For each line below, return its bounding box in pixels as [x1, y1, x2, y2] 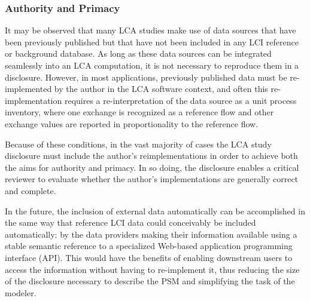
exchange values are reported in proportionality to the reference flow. [5, 117, 259, 130]
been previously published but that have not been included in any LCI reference [5, 35, 299, 48]
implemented [5, 82, 52, 95]
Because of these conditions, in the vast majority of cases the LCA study [5, 137, 272, 150]
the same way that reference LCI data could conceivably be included [5, 216, 256, 229]
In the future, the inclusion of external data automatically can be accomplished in [5, 204, 305, 217]
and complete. [5, 184, 56, 196]
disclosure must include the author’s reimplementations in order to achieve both [5, 149, 298, 162]
